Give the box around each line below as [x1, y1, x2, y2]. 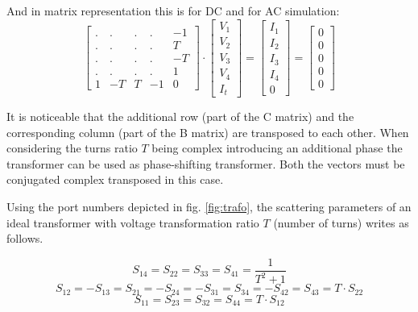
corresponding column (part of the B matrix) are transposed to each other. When [6, 123, 409, 140]
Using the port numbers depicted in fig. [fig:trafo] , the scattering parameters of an [6, 198, 412, 214]
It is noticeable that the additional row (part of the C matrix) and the [6, 108, 354, 125]
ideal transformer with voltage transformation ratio [6, 214, 259, 231]
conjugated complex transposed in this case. [6, 171, 224, 188]
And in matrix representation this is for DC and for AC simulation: [6, 2, 340, 19]
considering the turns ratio [6, 139, 138, 156]
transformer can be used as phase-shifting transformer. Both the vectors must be [6, 155, 405, 172]
